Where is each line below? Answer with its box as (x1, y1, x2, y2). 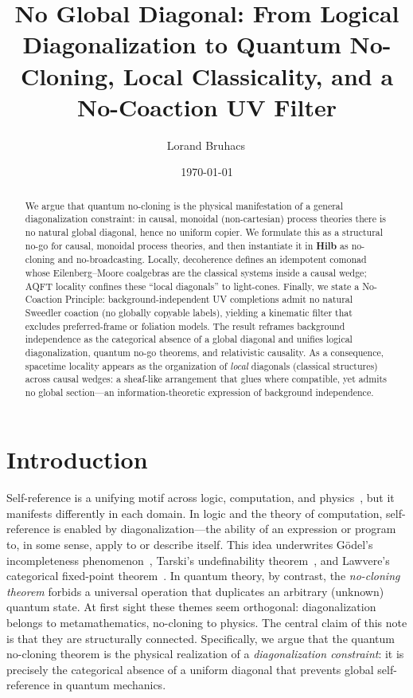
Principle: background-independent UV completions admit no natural (64, 292, 353, 306)
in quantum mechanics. (53, 676, 166, 693)
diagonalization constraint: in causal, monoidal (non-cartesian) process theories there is (25, 212, 386, 225)
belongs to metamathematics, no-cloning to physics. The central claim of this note (6, 614, 407, 631)
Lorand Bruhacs (166, 136, 245, 153)
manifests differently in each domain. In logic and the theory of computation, (6, 504, 383, 521)
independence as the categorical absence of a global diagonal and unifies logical (25, 332, 353, 346)
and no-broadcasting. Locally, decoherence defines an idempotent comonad (57, 253, 367, 266)
